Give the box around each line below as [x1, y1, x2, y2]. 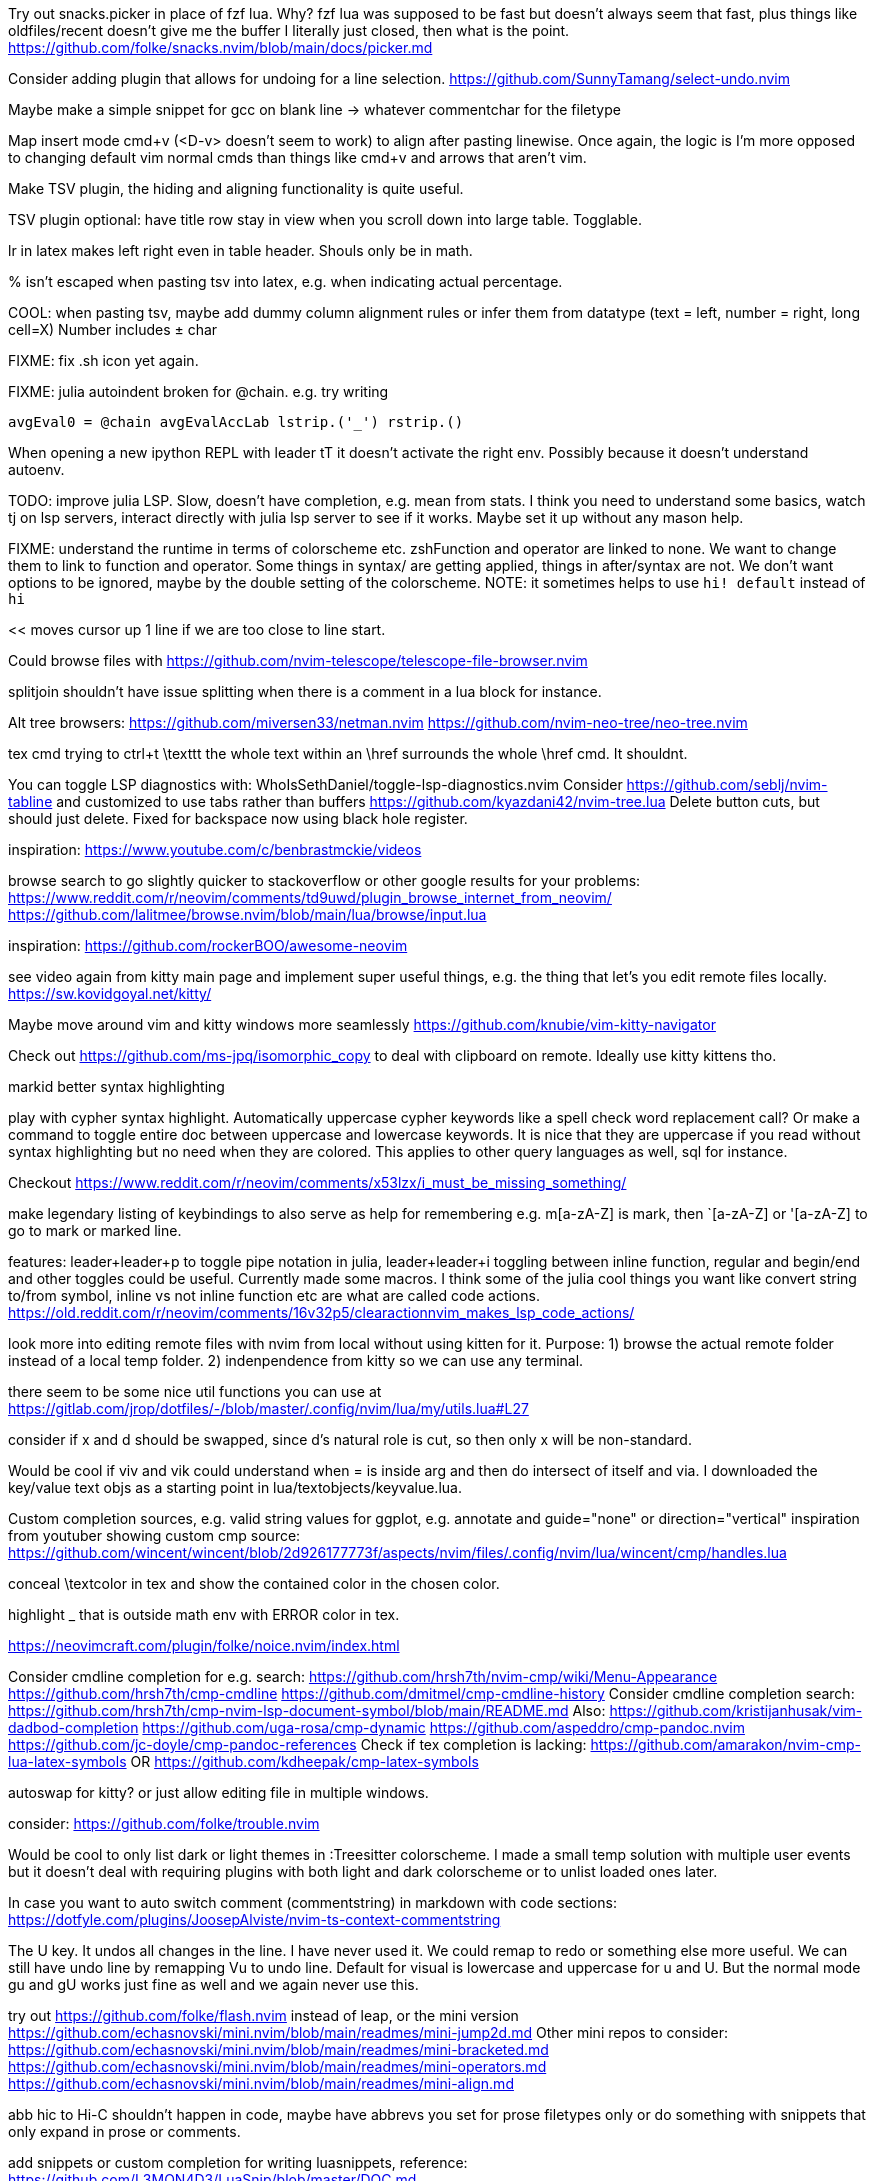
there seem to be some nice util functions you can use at [8, 1383, 382, 1400]
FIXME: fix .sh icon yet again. [8, 352, 199, 369]
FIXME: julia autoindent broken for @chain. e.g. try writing [8, 383, 389, 400]
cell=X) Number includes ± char [8, 321, 218, 338]
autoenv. [8, 461, 65, 478]
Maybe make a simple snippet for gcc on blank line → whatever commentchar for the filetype [8, 101, 621, 118]
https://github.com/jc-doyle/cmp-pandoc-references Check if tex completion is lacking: [8, 1736, 587, 1753]
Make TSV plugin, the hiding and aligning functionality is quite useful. [8, 180, 464, 197]
